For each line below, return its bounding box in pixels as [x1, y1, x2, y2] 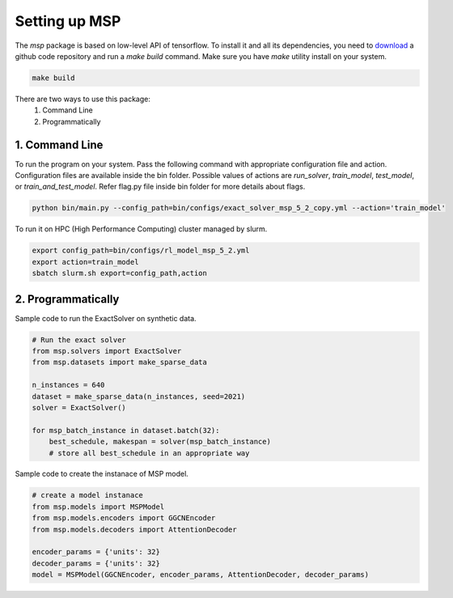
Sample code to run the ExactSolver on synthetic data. [15, 313, 197, 323]
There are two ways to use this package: [15, 94, 151, 104]
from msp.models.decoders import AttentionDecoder [32, 524, 238, 534]
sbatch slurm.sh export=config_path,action [32, 269, 208, 278]
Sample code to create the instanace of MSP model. [15, 469, 189, 479]
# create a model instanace [32, 490, 143, 500]
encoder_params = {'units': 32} [32, 547, 161, 557]
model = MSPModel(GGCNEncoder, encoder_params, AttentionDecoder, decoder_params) [32, 570, 370, 579]
